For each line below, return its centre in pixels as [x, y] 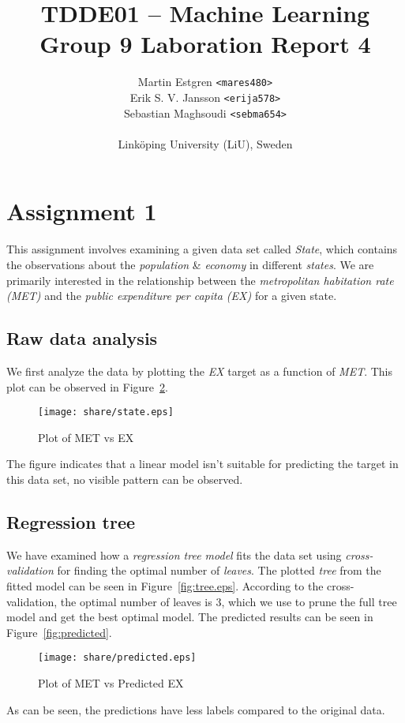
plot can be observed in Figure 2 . [87, 386]
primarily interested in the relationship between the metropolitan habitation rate [200, 280]
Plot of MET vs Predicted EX [111, 683]
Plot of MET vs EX [86, 437]
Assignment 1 [82, 211]
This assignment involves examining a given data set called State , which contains [202, 249]
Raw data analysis [82, 338]
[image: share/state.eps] [106, 412]
